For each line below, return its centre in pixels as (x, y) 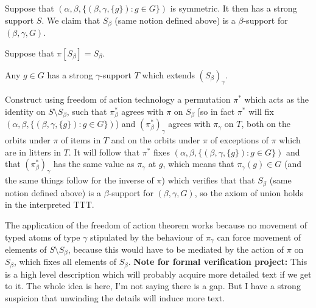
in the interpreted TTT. (50, 204)
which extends (168, 74)
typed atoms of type (43, 237)
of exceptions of (239, 140)
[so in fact (216, 111)
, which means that (198, 164)
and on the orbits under (156, 140)
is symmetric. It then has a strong (233, 8)
